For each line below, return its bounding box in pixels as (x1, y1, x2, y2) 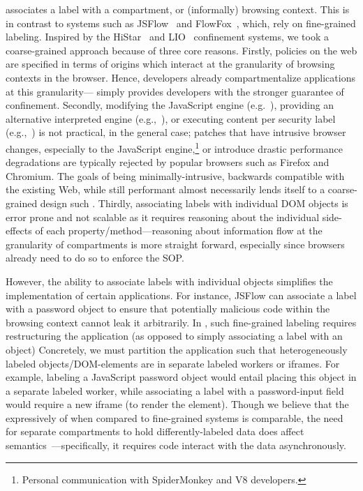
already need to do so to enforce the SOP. (6, 250, 184, 265)
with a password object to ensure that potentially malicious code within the (6, 301, 330, 316)
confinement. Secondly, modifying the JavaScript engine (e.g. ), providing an (6, 98, 334, 112)
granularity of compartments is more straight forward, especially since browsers (6, 236, 345, 251)
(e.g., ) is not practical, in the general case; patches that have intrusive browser (6, 125, 346, 139)
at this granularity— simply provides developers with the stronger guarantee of (6, 84, 344, 98)
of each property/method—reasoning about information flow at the (35, 223, 323, 238)
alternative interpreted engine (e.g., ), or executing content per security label (6, 111, 336, 126)
